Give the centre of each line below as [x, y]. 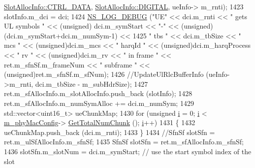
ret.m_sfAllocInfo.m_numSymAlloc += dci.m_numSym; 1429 [99, 103]
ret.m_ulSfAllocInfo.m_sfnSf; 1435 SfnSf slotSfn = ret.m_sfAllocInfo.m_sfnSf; [124, 142]
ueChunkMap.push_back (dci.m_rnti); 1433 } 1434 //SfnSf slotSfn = [110, 132]
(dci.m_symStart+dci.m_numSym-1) [61, 35]
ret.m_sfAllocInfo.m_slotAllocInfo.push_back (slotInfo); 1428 [98, 93]
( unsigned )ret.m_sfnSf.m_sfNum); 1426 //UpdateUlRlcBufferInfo [104, 74]
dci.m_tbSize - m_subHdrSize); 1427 [92, 84]
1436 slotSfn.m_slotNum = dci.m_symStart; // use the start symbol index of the [128, 151]
